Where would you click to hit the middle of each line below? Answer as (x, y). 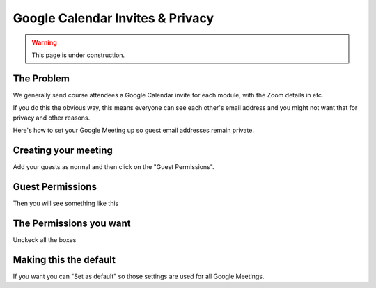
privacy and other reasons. (52, 118)
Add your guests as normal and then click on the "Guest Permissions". (114, 166)
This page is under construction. (78, 55)
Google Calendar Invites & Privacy (113, 18)
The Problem (41, 78)
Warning (44, 42)
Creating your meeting (63, 150)
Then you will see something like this (66, 203)
